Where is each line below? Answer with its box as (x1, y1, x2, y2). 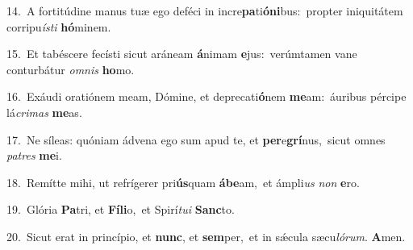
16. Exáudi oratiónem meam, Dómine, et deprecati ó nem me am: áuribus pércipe (6, 88, 407, 105)
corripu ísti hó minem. (6, 18, 111, 35)
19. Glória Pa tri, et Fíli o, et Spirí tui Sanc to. (6, 201, 235, 218)
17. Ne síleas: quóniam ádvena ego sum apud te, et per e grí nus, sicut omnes (6, 131, 386, 148)
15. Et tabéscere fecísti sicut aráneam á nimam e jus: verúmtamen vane (6, 45, 357, 62)
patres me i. (6, 147, 62, 164)
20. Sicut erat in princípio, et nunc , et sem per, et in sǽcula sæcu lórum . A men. (6, 227, 406, 244)
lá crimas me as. (6, 103, 82, 120)
